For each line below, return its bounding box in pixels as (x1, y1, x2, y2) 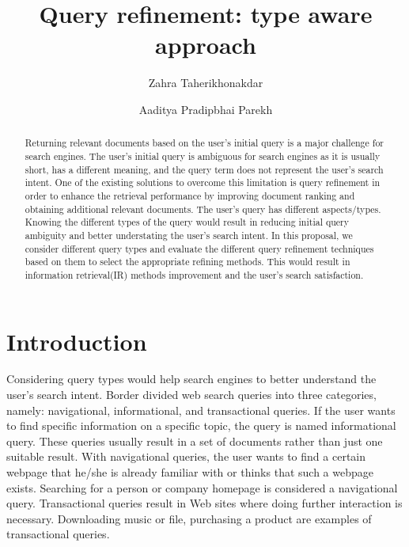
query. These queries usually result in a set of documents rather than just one (6, 432, 383, 449)
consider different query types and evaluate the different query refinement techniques (25, 241, 374, 255)
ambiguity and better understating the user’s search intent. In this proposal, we (25, 228, 353, 241)
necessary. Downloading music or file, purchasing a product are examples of (6, 510, 372, 526)
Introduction (6, 325, 147, 357)
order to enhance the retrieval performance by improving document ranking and (25, 188, 355, 202)
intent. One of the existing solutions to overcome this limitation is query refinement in (25, 176, 381, 189)
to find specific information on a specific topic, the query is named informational (6, 417, 396, 434)
